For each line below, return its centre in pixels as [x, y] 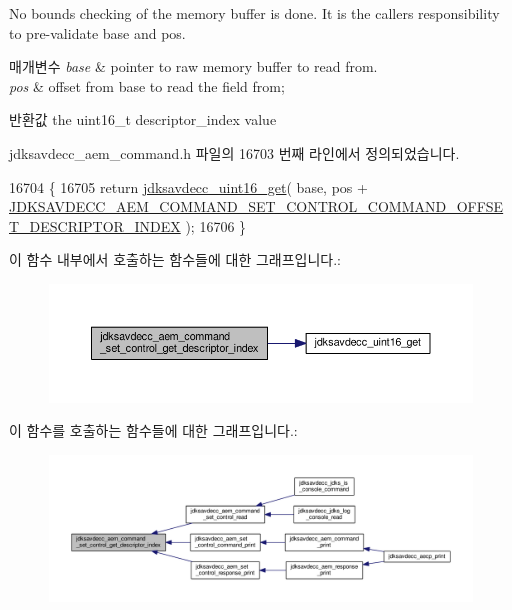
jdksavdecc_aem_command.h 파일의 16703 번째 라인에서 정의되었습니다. [234, 152]
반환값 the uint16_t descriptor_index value [143, 119]
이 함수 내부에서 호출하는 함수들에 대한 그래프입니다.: [175, 259]
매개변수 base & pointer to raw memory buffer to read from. [193, 66]
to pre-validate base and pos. [97, 32]
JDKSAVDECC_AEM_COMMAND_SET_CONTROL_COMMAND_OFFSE [256, 206]
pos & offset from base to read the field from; [147, 85]
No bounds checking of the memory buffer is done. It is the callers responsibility [254, 13]
